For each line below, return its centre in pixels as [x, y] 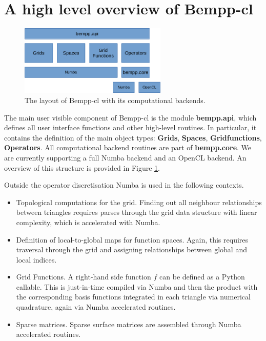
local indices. [36, 259]
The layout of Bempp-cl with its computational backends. [115, 100]
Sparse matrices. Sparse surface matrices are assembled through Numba [129, 324]
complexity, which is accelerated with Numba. [88, 222]
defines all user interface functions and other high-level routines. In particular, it [130, 127]
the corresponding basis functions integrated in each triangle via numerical [133, 297]
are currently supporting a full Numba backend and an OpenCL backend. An [125, 157]
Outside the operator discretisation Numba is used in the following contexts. [124, 185]
